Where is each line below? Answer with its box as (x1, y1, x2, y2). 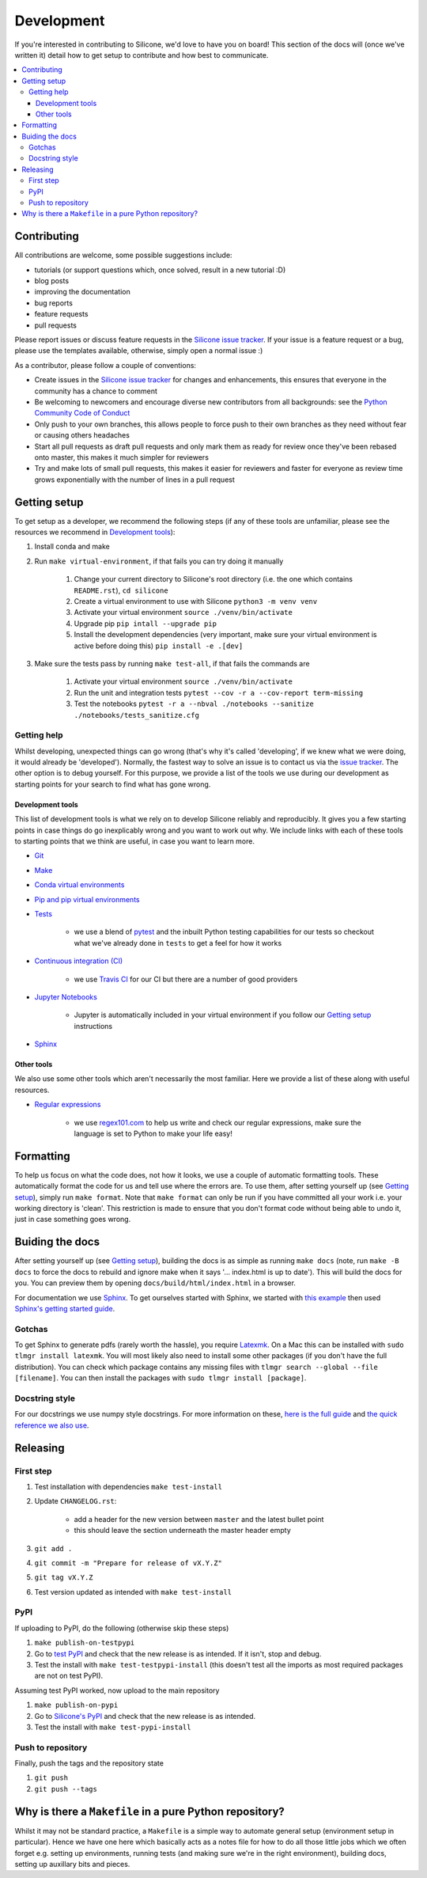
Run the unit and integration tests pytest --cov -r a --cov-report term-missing (74, 688, 364, 697)
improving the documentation (34, 287, 130, 297)
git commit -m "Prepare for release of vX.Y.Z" (34, 1558, 223, 1567)
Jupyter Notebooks (34, 992, 98, 1001)
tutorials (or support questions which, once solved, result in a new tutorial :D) (34, 265, 286, 275)
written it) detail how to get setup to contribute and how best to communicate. (14, 50, 269, 59)
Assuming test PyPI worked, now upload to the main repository (14, 1686, 220, 1695)
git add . (34, 1544, 73, 1553)
